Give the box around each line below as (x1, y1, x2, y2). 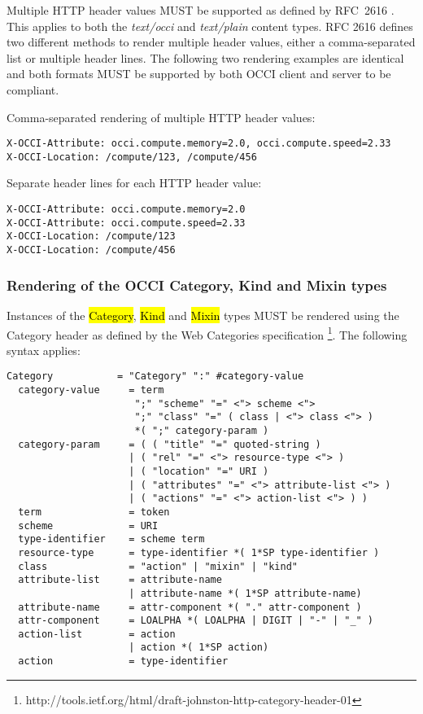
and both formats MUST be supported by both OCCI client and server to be (7, 65, 391, 82)
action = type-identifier (18, 655, 229, 668)
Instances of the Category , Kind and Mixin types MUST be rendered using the (7, 306, 399, 323)
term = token (18, 506, 170, 518)
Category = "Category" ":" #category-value (7, 370, 304, 383)
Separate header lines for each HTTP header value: (7, 174, 262, 191)
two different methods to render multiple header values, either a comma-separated (7, 33, 416, 50)
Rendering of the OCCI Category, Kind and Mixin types (7, 274, 387, 295)
